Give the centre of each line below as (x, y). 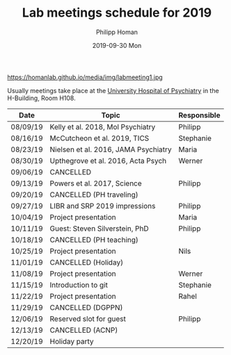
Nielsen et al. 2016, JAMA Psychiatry (111, 149)
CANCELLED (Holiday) (87, 262)
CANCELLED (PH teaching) (94, 240)
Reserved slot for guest (88, 319)
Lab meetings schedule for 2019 (117, 13)
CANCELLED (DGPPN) (86, 307)
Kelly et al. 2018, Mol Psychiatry (103, 126)
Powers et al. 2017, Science (96, 183)
